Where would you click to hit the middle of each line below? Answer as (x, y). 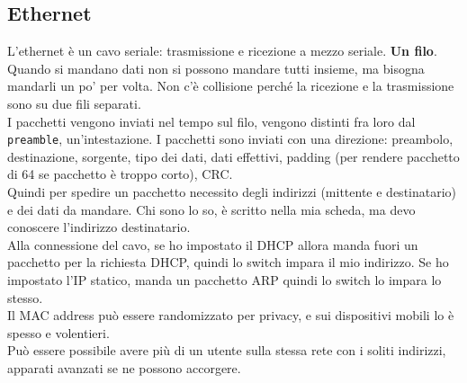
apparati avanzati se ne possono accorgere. (124, 367)
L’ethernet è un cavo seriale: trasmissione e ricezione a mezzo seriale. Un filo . (222, 51)
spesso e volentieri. (58, 332)
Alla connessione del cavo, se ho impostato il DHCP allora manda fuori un (213, 244)
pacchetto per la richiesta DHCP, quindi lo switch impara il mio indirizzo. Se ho (228, 262)
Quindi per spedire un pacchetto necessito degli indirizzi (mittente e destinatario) (232, 192)
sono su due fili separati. (74, 103)
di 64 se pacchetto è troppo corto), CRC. (120, 174)
